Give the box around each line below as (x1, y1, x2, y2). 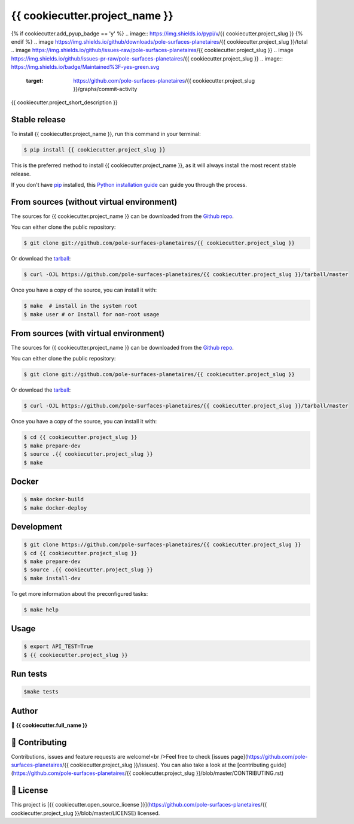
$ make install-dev (23, 575, 81, 581)
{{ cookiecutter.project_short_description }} (11, 99, 118, 106)
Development (11, 522, 63, 532)
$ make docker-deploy (23, 504, 87, 511)
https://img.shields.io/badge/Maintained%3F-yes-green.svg (11, 63, 160, 71)
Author (11, 705, 38, 716)
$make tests (23, 689, 59, 695)
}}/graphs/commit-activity (73, 85, 138, 92)
